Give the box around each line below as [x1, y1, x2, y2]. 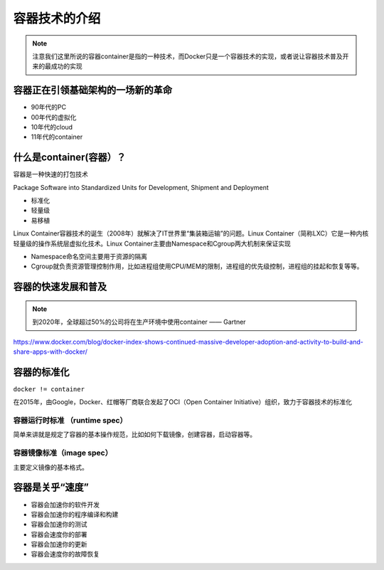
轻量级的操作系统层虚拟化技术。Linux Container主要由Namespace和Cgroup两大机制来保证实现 [13, 239, 291, 248]
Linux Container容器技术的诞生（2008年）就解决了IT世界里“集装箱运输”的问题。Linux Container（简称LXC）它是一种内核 [13, 229, 369, 238]
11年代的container [31, 132, 83, 142]
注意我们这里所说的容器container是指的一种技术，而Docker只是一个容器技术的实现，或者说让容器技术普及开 [32, 52, 349, 60]
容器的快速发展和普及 [13, 281, 107, 293]
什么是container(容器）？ [13, 152, 127, 164]
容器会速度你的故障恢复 [31, 550, 100, 559]
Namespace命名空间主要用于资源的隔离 [31, 253, 147, 261]
